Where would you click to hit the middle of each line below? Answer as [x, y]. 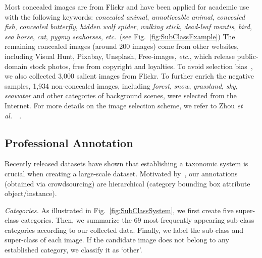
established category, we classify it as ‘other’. [73, 250]
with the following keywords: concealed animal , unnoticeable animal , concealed [125, 16]
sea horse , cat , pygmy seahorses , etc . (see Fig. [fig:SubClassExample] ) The [120, 36]
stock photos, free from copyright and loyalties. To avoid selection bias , [141, 66]
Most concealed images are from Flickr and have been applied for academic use [127, 7]
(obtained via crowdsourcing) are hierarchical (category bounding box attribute [127, 183]
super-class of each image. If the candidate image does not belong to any [117, 240]
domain [16, 66]
